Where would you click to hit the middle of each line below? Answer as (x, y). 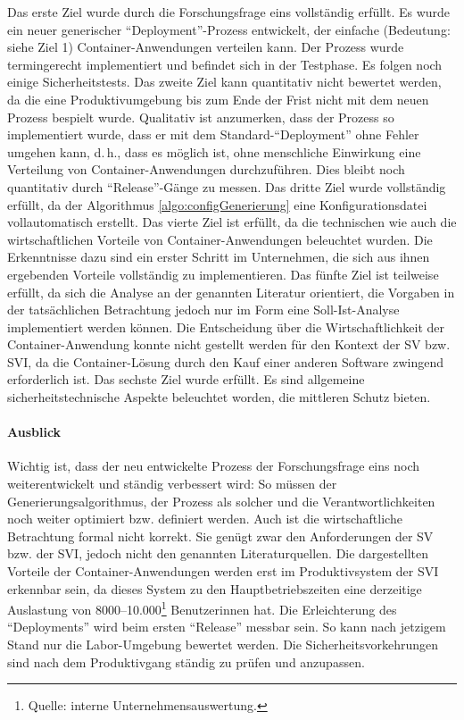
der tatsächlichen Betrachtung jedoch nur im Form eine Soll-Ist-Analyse (203, 310)
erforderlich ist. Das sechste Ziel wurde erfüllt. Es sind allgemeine (186, 379)
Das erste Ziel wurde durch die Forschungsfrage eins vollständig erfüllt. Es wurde (229, 12)
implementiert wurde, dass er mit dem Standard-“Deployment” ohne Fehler (213, 134)
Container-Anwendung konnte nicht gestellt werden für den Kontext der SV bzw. (229, 344)
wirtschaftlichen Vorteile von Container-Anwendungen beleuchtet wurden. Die (220, 239)
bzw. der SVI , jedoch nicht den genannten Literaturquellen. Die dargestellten (218, 553)
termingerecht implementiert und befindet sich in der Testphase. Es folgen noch (225, 64)
